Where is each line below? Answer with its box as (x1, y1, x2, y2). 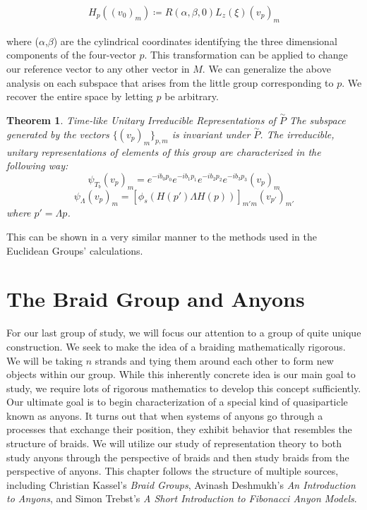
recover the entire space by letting (6, 89, 153, 104)
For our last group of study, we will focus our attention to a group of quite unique (6, 325, 361, 340)
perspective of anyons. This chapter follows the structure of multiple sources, (6, 463, 339, 478)
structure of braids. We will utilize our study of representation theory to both (6, 436, 342, 451)
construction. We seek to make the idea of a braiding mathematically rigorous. (6, 339, 346, 353)
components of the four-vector (6, 47, 136, 62)
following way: (6, 158, 68, 173)
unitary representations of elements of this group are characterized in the (6, 144, 321, 159)
